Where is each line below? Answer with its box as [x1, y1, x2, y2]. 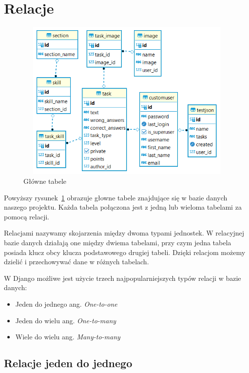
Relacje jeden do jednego [4, 355, 133, 371]
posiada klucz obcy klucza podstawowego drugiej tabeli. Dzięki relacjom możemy [4, 247, 246, 257]
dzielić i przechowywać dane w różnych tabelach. [4, 256, 149, 267]
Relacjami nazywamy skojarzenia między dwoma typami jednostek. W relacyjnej [4, 228, 245, 238]
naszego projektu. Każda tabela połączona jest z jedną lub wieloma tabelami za [4, 202, 242, 212]
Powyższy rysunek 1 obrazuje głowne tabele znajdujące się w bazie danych [4, 192, 228, 202]
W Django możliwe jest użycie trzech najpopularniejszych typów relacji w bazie [4, 273, 241, 283]
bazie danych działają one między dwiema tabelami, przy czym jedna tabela [4, 237, 231, 248]
